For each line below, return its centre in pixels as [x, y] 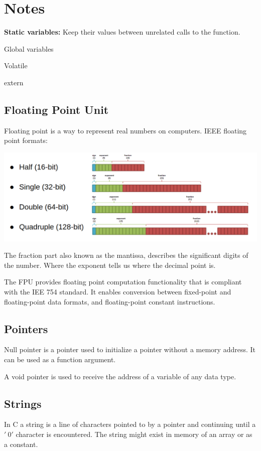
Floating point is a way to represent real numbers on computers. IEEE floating [125, 130]
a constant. [21, 444]
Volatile [16, 65]
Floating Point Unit [56, 109]
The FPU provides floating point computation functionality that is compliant [123, 282]
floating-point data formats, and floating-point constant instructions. [110, 301]
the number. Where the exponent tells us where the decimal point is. [110, 265]
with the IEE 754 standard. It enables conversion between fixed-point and [118, 291]
